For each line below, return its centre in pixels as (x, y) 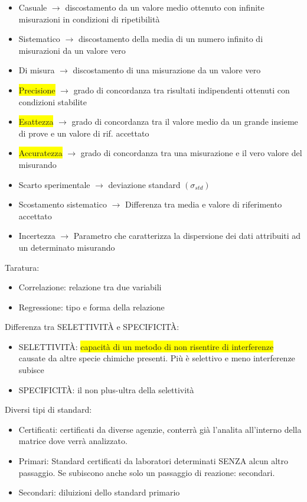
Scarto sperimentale (54, 184)
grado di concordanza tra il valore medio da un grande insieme (185, 122)
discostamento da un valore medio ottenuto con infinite (165, 7)
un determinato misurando (67, 247)
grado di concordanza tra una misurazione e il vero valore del (191, 153)
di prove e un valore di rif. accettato (84, 133)
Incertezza (37, 236)
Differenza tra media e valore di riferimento (204, 204)
